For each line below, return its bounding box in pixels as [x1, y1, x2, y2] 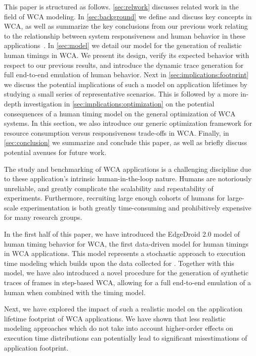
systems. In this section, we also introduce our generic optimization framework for [4, 118, 252, 128]
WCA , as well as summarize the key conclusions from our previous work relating [4, 21, 248, 31]
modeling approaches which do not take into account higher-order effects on [4, 323, 233, 333]
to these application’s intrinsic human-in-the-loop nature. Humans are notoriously [4, 173, 252, 184]
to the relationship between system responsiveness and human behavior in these [4, 30, 246, 41]
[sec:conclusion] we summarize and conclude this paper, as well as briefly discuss [4, 137, 247, 148]
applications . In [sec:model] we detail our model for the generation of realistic [4, 40, 242, 51]
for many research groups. [4, 212, 83, 222]
